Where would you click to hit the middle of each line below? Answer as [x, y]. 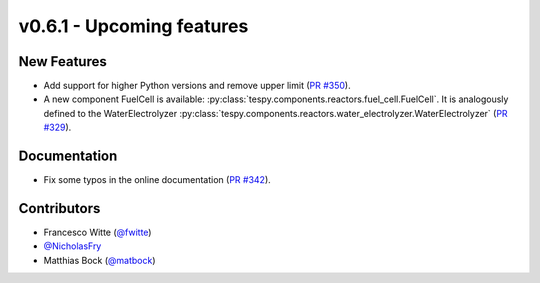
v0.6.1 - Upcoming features [133, 26]
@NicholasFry [72, 246]
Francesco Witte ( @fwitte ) [97, 232]
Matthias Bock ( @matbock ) [99, 260]
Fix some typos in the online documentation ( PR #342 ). [157, 180]
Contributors [59, 208]
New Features [62, 61]
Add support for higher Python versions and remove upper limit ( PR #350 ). [197, 86]
